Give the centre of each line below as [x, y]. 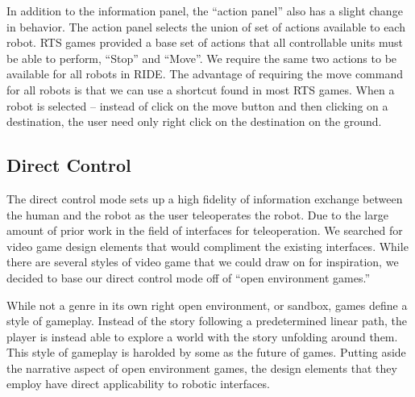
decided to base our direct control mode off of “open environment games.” [188, 277]
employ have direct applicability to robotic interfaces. [138, 384]
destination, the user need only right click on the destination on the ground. [194, 121]
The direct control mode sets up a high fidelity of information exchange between [205, 198]
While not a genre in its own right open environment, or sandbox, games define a [207, 305]
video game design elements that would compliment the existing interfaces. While [207, 246]
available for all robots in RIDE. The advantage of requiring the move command [205, 74]
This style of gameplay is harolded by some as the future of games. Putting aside [206, 352]
